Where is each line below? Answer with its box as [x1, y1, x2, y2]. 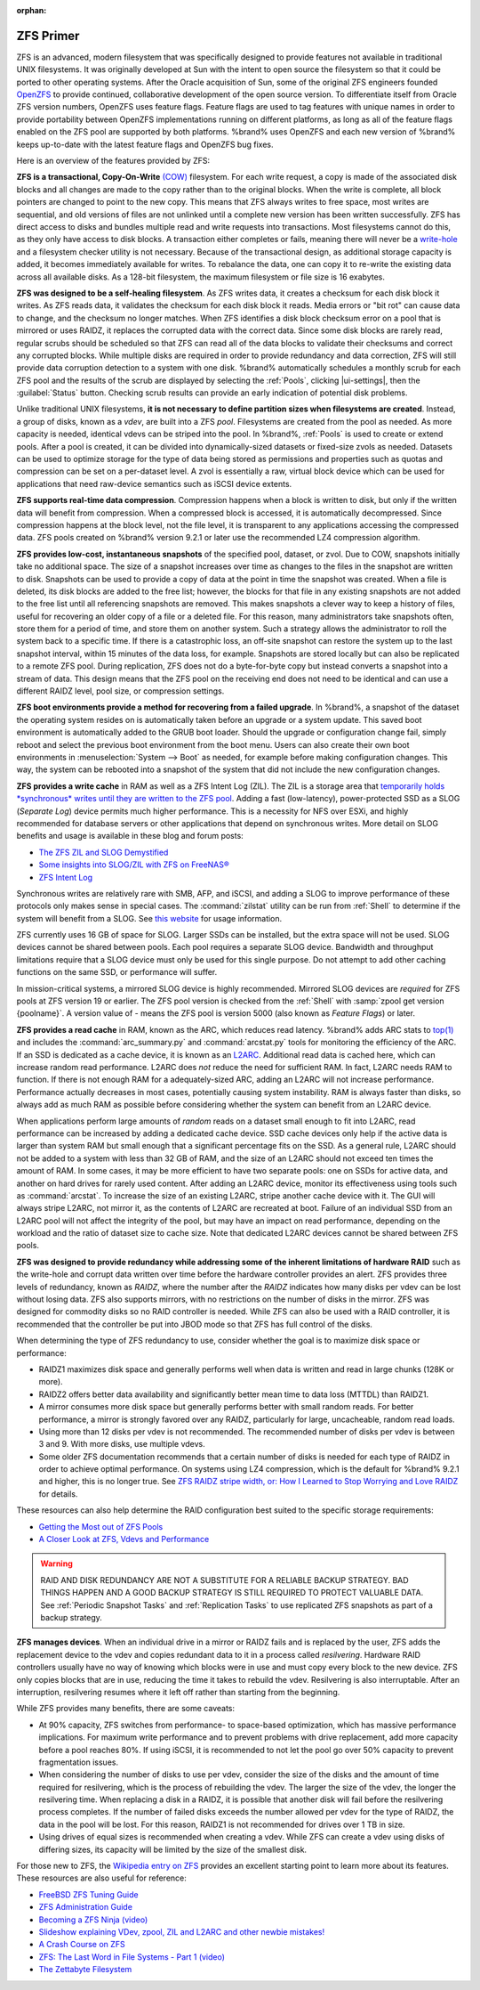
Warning [40, 1558, 73, 1569]
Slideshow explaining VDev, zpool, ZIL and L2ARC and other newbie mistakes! [38, 1926, 325, 1937]
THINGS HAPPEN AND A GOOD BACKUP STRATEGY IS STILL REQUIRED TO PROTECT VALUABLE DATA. [40, 1588, 424, 1598]
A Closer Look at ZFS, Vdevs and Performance [38, 1534, 210, 1545]
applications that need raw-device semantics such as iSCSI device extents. [16, 478, 292, 489]
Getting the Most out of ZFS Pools [38, 1521, 164, 1531]
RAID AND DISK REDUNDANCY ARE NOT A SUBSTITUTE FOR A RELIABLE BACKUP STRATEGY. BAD [40, 1574, 409, 1585]
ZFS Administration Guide [38, 1902, 133, 1913]
